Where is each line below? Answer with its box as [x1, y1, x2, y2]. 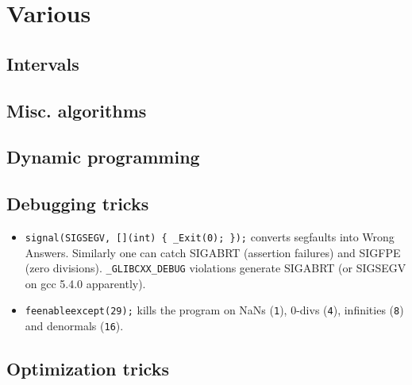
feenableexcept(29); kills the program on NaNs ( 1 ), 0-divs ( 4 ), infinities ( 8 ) [25, 302, 404, 318]
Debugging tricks [6, 191, 149, 216]
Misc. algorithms [6, 98, 147, 122]
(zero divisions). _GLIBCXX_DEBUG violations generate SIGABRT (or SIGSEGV [25, 260, 406, 276]
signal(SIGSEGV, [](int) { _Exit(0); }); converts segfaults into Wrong [25, 228, 395, 244]
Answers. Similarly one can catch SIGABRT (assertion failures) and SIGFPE [25, 244, 401, 260]
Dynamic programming [6, 144, 200, 169]
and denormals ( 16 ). [25, 318, 124, 334]
